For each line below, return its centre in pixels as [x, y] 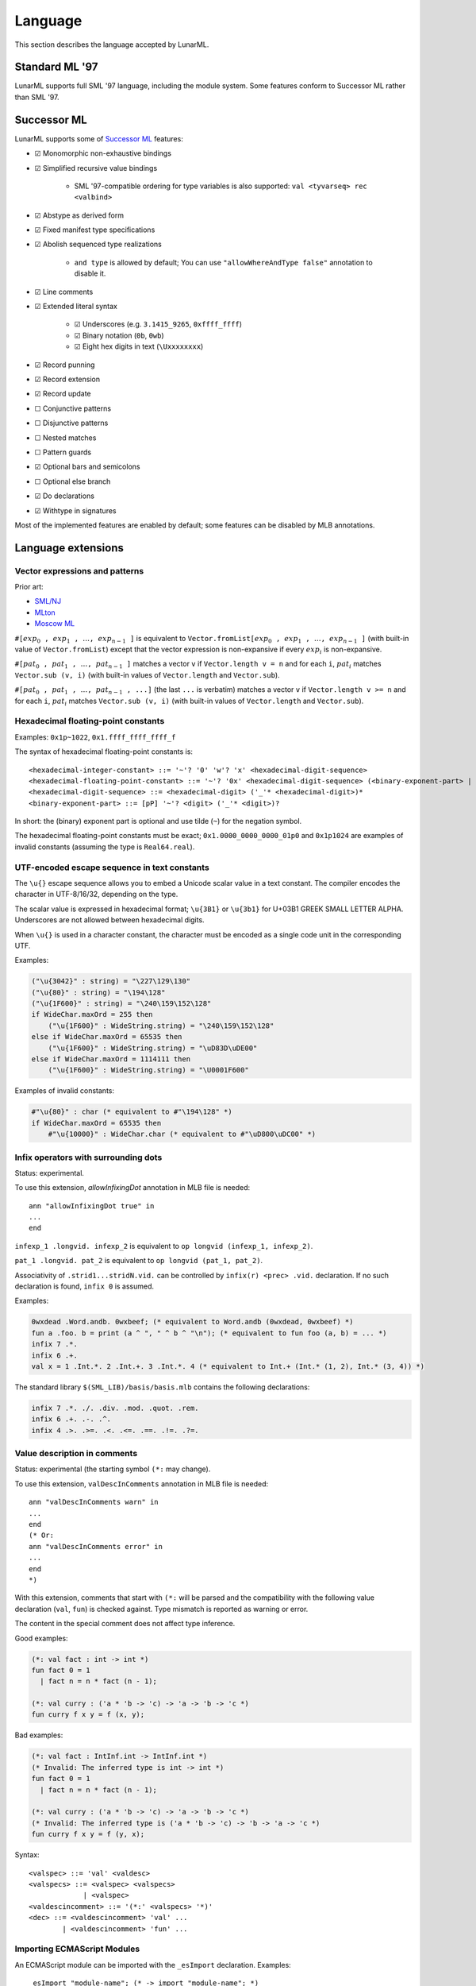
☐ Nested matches [65, 438]
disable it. [90, 273]
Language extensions [69, 548]
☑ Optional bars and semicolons [87, 467]
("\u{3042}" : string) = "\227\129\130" [111, 981]
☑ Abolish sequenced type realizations [98, 244]
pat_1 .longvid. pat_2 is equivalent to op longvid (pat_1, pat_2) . [139, 1261]
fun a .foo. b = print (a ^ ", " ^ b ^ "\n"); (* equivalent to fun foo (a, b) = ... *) [209, 1333]
